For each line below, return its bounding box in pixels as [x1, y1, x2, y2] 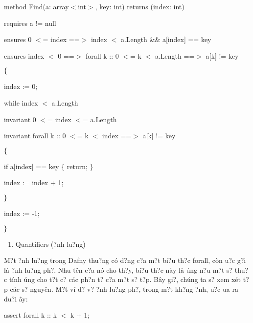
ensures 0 [4, 34, 32, 44]
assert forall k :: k [4, 310, 57, 320]
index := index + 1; [4, 177, 64, 188]
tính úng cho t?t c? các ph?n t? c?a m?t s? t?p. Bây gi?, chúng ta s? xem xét [9, 274, 241, 284]
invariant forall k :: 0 [4, 130, 66, 141]
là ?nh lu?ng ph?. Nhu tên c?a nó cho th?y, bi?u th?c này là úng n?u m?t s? [4, 264, 233, 275]
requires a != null [4, 18, 56, 28]
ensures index [4, 50, 45, 61]
